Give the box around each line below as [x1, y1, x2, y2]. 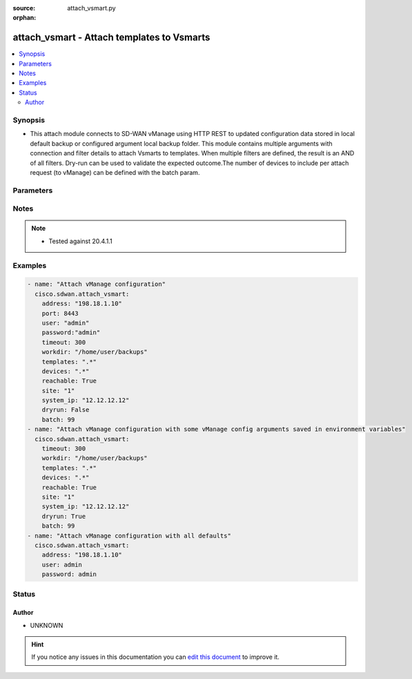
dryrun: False [41, 406, 90, 414]
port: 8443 [41, 309, 79, 317]
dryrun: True [41, 512, 86, 520]
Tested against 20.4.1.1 [48, 237, 113, 245]
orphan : [12, 14, 37, 22]
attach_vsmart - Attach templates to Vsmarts [12, 32, 210, 44]
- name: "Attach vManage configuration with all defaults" [27, 532, 231, 539]
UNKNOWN [30, 621, 63, 629]
